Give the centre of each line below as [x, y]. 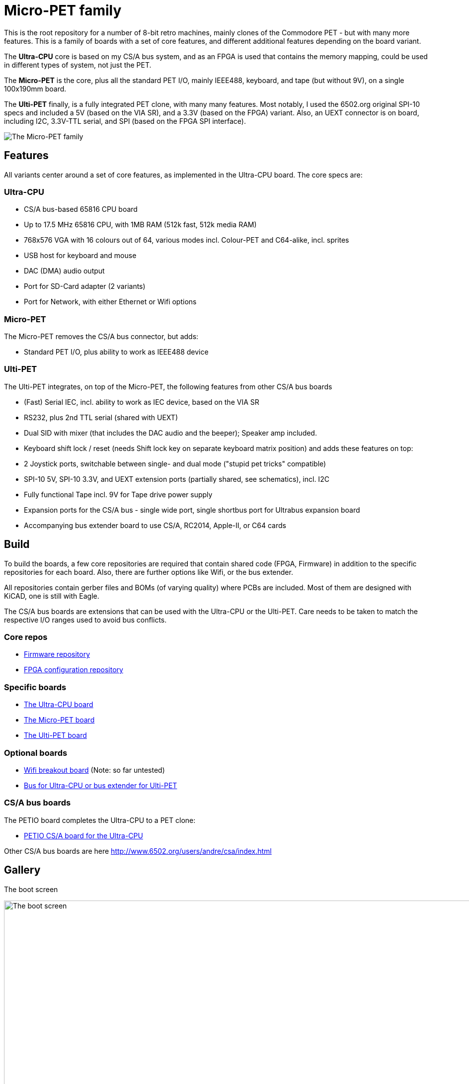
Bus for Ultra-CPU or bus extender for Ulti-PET [101, 785]
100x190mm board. [35, 89]
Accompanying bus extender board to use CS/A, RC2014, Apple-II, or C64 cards [155, 525]
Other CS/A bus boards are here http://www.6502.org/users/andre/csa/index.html [138, 851]
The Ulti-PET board [55, 735]
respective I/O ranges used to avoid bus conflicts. [85, 620]
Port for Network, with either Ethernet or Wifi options [110, 302]
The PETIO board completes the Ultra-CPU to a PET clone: [100, 820]
